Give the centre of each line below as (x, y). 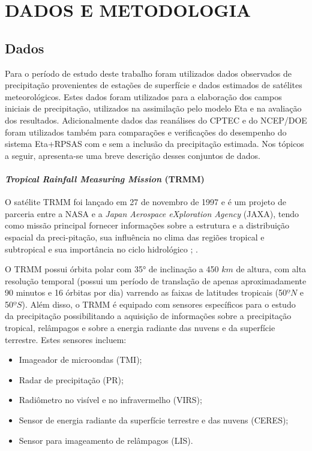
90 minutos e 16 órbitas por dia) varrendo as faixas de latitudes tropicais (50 (146, 292)
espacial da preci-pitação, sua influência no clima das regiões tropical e (135, 237)
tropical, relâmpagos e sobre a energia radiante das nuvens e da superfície (140, 328)
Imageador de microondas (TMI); (80, 360)
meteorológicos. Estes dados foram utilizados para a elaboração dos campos (143, 96)
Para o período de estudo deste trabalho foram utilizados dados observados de (148, 73)
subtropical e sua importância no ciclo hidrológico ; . (101, 249)
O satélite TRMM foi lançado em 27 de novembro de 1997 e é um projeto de (145, 202)
